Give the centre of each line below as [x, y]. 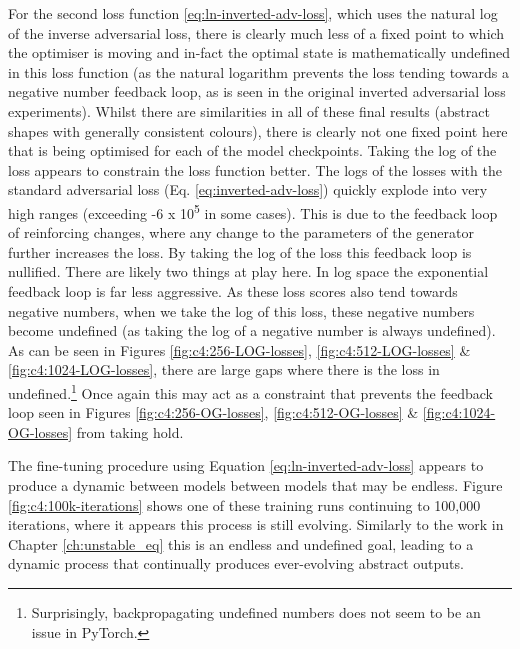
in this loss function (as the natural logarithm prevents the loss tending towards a [258, 71]
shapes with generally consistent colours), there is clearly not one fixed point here [258, 130]
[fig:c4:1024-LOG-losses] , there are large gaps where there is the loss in [224, 369]
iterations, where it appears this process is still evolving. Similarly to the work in [256, 524]
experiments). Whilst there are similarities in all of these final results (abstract [249, 110]
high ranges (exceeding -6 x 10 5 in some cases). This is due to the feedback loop [253, 211]
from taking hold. [130, 431]
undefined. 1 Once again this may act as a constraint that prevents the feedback [250, 391]
